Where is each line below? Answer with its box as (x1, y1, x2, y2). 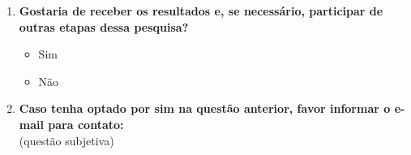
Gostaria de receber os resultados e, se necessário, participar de (19, 2, 383, 19)
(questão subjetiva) (19, 131, 114, 149)
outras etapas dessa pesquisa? (19, 18, 189, 35)
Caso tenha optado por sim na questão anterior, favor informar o (19, 100, 391, 117)
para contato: (48, 115, 124, 132)
